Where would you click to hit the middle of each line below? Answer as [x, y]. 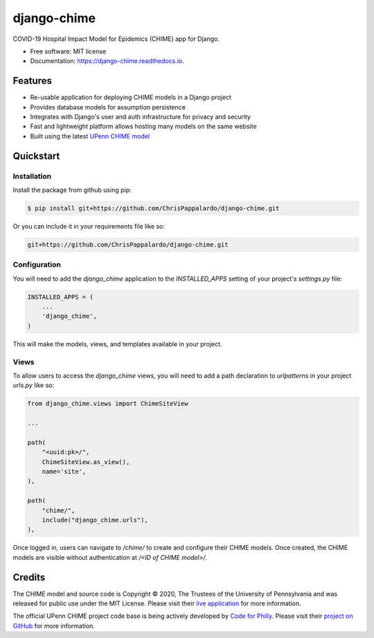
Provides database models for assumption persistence [108, 107]
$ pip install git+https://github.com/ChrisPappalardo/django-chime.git [153, 208]
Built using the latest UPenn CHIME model [90, 136]
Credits [29, 577]
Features [32, 81]
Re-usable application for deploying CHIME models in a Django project [131, 98]
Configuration [37, 265]
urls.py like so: [34, 385]
